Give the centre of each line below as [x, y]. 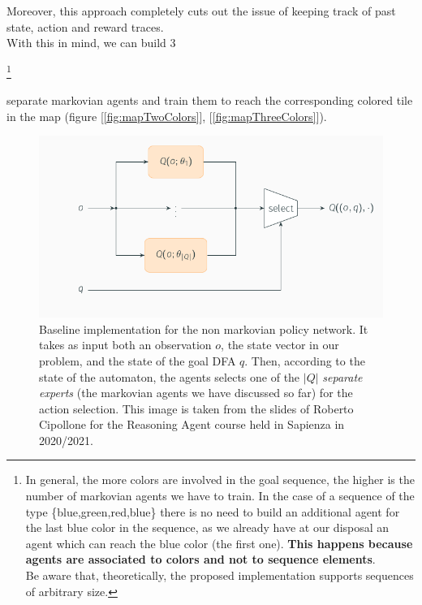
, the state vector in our [280, 345]
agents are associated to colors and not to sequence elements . [200, 559]
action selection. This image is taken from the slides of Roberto [196, 408]
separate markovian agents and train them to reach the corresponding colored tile [210, 100]
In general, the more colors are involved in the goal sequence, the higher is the [220, 480]
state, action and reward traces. [85, 26]
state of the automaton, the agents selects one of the [170, 376]
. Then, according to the [305, 360]
